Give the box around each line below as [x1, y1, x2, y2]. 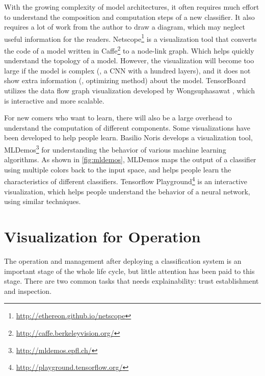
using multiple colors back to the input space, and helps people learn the [4, 164, 231, 174]
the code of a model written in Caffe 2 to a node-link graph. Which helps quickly [4, 44, 254, 56]
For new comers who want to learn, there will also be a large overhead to [4, 112, 232, 123]
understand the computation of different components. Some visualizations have [4, 122, 251, 133]
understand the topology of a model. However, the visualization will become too [4, 55, 254, 66]
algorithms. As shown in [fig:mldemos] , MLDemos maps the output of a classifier [4, 154, 256, 165]
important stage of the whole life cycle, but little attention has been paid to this [4, 265, 255, 276]
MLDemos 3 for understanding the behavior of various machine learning [4, 143, 226, 155]
